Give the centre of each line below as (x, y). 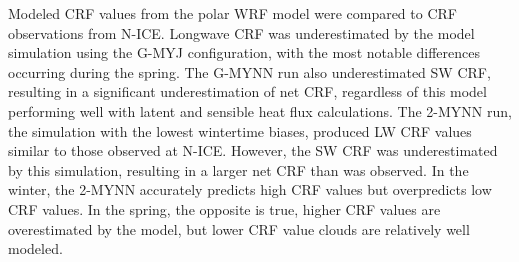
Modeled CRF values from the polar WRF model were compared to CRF (232, 13)
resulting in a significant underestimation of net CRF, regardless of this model (247, 91)
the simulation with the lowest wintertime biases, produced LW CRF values (240, 130)
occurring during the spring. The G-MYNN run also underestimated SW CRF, (249, 71)
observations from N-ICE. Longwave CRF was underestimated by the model (241, 32)
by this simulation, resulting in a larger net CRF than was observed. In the (238, 169)
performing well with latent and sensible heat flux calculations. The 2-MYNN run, (260, 110)
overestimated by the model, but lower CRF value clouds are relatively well (239, 228)
